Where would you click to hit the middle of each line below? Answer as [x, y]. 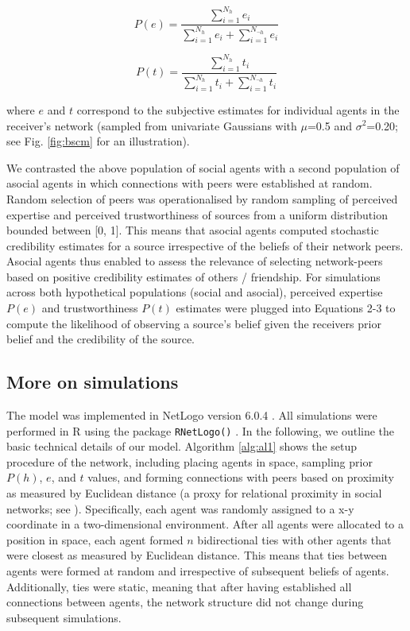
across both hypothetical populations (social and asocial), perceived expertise [195, 292]
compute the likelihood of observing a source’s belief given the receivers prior [194, 323]
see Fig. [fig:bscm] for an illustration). [98, 141]
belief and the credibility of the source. [101, 339]
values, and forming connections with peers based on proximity [241, 477]
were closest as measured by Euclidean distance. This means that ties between [197, 555]
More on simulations [93, 382]
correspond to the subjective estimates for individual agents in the [238, 109]
